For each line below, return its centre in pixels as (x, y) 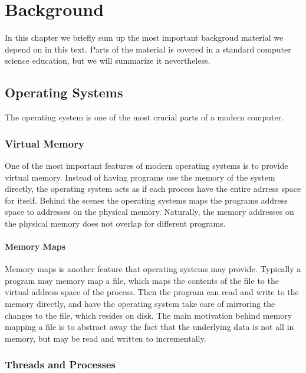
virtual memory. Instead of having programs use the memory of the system (140, 177)
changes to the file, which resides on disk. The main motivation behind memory (149, 315)
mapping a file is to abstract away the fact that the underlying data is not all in (149, 327)
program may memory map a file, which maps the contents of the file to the (142, 280)
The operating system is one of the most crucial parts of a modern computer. (144, 117)
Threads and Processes (60, 364)
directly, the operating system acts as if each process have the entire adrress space (153, 189)
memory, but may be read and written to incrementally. (106, 338)
